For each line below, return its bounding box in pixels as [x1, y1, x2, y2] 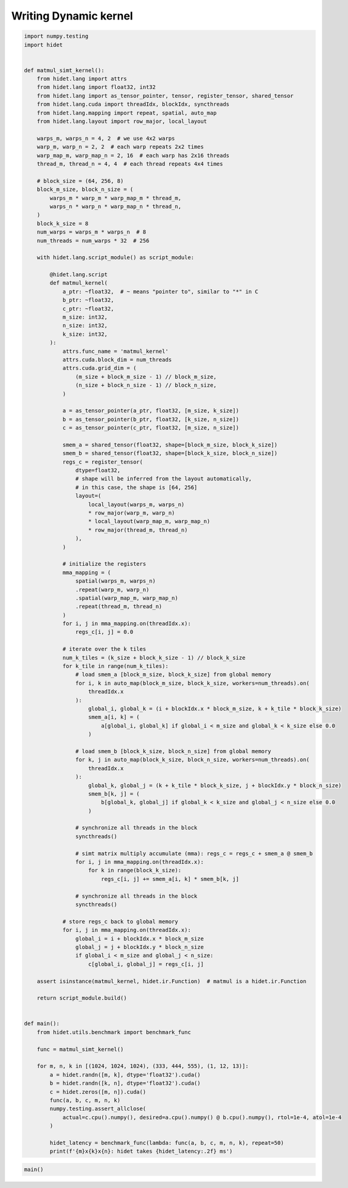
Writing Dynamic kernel [11, 9, 133, 23]
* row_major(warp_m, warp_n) [88, 510, 175, 516]
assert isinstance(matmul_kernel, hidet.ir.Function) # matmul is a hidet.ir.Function [37, 978, 307, 985]
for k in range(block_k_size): [88, 867, 182, 874]
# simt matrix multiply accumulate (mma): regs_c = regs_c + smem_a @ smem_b [75, 850, 313, 857]
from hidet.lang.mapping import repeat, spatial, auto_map [37, 109, 217, 116]
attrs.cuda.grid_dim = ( [62, 365, 137, 372]
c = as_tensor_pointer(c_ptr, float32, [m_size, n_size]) [62, 425, 240, 431]
